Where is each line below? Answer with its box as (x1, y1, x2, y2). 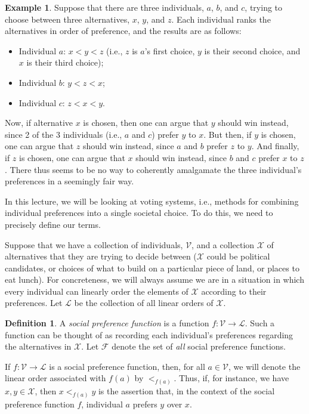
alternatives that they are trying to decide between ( (5, 250, 197, 262)
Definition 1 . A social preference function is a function (5, 317, 209, 329)
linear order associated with (5, 372, 106, 384)
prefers (132, 398, 157, 410)
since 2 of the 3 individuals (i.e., (5, 128, 122, 140)
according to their (201, 285, 267, 297)
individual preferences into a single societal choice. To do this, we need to (5, 206, 273, 219)
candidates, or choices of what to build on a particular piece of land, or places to (5, 261, 299, 274)
